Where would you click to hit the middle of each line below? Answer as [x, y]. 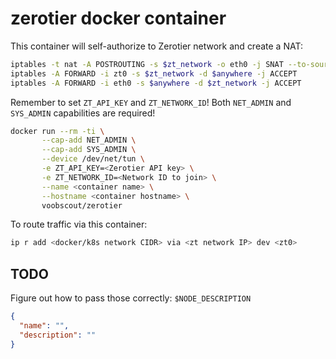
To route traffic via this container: [79, 224]
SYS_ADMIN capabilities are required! [83, 113]
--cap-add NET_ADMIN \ [89, 140]
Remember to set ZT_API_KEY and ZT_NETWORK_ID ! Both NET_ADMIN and [151, 102]
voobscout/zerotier [82, 205]
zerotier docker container [118, 18]
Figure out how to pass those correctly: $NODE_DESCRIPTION [131, 298]
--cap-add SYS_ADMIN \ [89, 150]
